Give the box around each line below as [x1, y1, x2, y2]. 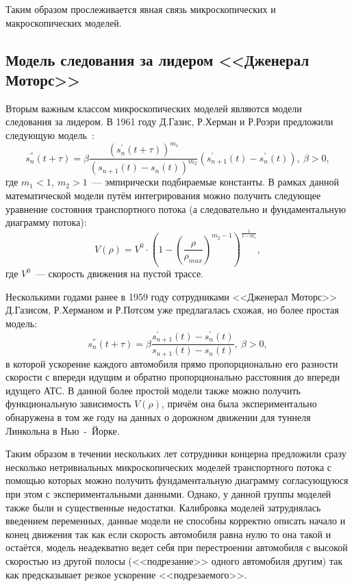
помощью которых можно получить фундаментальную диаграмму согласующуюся [5, 473, 349, 487]
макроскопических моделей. [5, 15, 122, 29]
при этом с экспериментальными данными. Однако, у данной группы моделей [5, 486, 331, 500]
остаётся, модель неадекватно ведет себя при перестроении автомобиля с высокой [5, 540, 348, 555]
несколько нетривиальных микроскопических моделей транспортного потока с [5, 459, 331, 474]
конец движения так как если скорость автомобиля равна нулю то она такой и [5, 526, 331, 541]
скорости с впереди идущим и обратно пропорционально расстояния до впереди [5, 370, 340, 384]
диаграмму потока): [5, 215, 87, 229]
